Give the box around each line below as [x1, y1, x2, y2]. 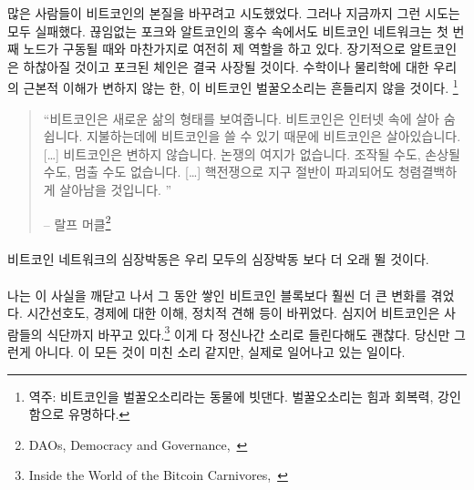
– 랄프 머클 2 [43, 211, 111, 233]
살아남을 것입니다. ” [59, 180, 172, 199]
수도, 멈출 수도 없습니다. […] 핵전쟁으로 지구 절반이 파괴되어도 [43, 162, 395, 181]
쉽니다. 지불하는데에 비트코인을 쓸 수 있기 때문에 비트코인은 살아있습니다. [43, 127, 461, 146]
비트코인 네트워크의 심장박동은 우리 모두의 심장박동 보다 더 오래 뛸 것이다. [7, 250, 429, 269]
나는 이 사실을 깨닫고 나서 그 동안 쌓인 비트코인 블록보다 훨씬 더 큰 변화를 [7, 285, 427, 304]
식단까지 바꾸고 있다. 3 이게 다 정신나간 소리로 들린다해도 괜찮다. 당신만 [46, 322, 450, 343]
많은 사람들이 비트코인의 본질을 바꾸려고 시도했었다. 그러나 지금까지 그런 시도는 [7, 4, 460, 22]
